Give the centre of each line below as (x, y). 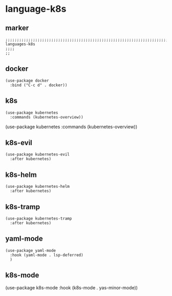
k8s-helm (21, 175)
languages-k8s (20, 44)
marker (17, 28)
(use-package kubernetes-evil (38, 154)
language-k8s (36, 9)
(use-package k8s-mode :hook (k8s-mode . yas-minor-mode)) (72, 287)
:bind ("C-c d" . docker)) (39, 85)
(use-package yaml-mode (31, 250)
